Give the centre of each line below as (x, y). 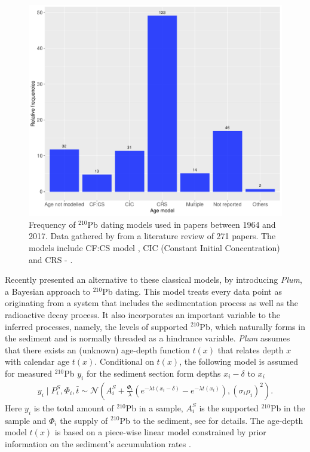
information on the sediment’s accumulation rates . (98, 443)
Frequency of (52, 224)
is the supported (229, 407)
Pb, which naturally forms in (252, 326)
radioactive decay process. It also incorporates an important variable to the (142, 314)
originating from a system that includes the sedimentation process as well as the (152, 303)
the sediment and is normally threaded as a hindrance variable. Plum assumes (148, 338)
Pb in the (288, 407)
